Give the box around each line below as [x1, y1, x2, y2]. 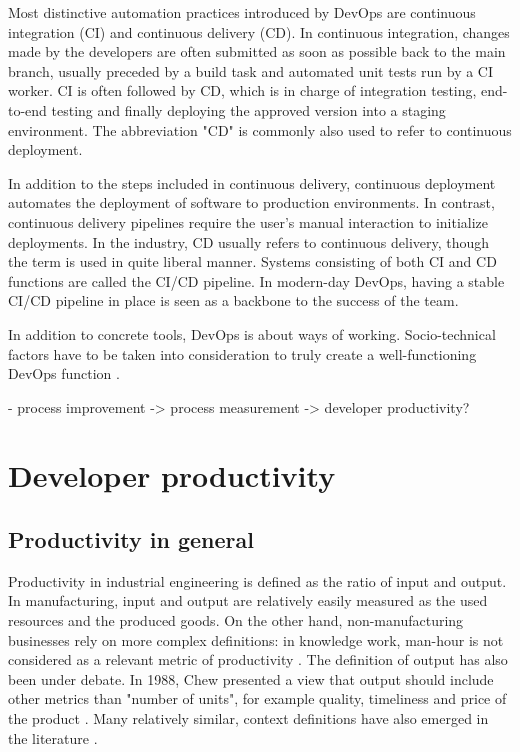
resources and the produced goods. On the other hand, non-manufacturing [8, 610, 464, 631]
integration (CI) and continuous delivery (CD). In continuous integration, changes [8, 21, 510, 42]
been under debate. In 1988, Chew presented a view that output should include [8, 668, 494, 689]
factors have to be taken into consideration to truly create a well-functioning [8, 343, 477, 364]
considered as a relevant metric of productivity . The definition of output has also [8, 649, 508, 670]
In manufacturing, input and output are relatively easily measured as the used [8, 590, 488, 611]
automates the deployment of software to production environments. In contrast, [8, 192, 495, 213]
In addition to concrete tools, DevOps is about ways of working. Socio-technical [8, 323, 496, 344]
